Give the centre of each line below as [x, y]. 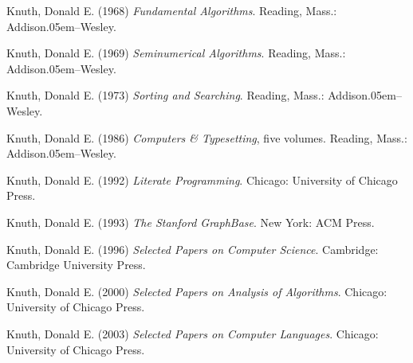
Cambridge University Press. [76, 265]
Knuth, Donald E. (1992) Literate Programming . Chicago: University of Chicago [202, 180]
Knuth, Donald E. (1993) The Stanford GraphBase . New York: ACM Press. [191, 222]
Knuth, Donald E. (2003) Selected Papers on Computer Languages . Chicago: [193, 333]
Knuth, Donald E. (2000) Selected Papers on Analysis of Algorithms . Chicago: [197, 291]
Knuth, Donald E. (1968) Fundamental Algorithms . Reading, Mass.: [172, 10]
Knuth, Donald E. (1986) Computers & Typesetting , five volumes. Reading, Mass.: [207, 137]
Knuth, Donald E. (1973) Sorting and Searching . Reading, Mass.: [165, 95]
